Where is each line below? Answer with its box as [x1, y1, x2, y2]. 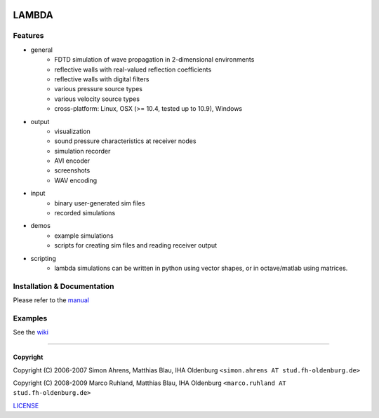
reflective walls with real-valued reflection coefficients [54, 65, 212, 74]
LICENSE [13, 401, 39, 410]
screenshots [54, 166, 91, 175]
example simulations [54, 231, 114, 240]
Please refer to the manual [13, 296, 89, 304]
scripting [30, 254, 56, 262]
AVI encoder [54, 156, 91, 165]
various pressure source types [54, 85, 143, 93]
